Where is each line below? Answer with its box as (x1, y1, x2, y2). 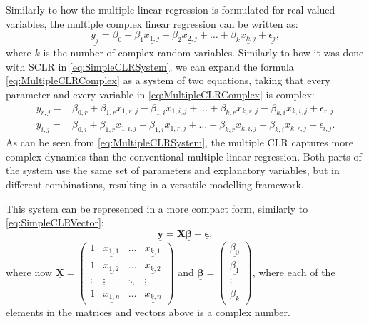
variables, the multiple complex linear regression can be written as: (6, 16, 298, 31)
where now (6, 264, 52, 279)
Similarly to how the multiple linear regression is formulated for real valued (6, 2, 335, 16)
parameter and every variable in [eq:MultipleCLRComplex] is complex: (6, 86, 315, 101)
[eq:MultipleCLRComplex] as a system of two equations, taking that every (6, 73, 330, 88)
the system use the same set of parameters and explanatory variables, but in (6, 163, 340, 178)
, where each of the (252, 264, 335, 279)
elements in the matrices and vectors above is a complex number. (6, 305, 290, 320)
